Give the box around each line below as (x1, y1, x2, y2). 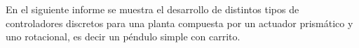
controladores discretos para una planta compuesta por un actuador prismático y (6, 15, 353, 30)
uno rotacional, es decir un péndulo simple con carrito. (6, 29, 241, 44)
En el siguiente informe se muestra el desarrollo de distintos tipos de (6, 2, 299, 16)
